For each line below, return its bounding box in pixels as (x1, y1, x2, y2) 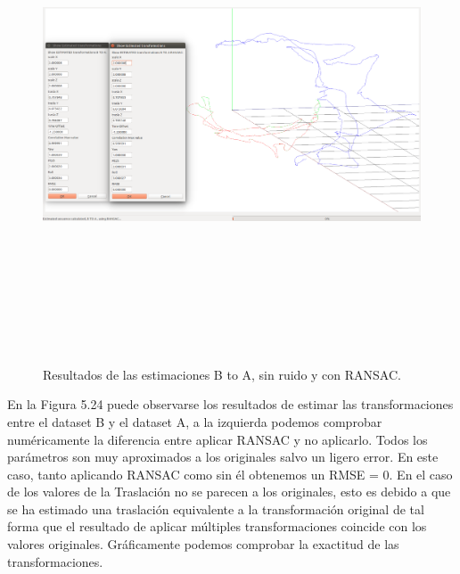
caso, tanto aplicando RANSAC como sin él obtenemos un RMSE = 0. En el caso (7, 464, 453, 483)
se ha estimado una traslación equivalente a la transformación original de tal (7, 499, 424, 518)
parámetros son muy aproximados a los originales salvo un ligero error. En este (7, 447, 439, 466)
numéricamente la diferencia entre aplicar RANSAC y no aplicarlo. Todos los (7, 430, 428, 448)
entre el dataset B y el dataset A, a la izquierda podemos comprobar (7, 412, 382, 430)
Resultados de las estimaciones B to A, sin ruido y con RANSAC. (43, 365, 401, 383)
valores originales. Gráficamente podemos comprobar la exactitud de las (7, 535, 399, 553)
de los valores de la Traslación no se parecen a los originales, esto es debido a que (7, 482, 451, 501)
